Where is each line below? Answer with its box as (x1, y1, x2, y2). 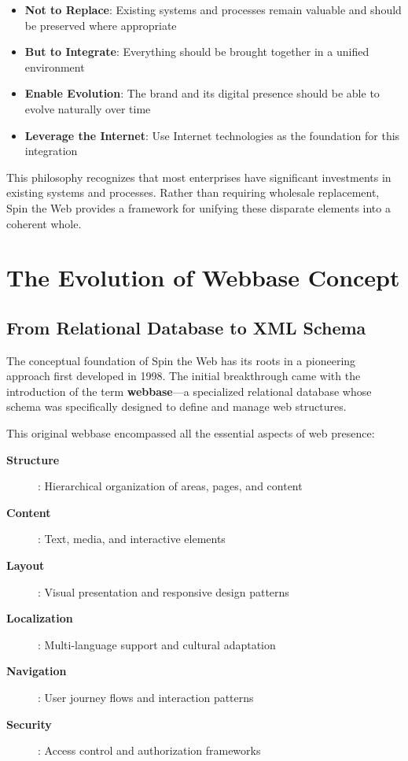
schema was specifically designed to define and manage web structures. (6, 398, 347, 415)
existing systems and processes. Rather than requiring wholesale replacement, (6, 184, 380, 201)
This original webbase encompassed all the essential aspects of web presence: (6, 425, 375, 441)
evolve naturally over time (24, 100, 151, 116)
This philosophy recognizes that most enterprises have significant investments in (6, 168, 391, 185)
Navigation (6, 663, 67, 679)
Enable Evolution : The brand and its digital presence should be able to (24, 85, 380, 102)
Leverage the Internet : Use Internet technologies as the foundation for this (24, 127, 400, 143)
